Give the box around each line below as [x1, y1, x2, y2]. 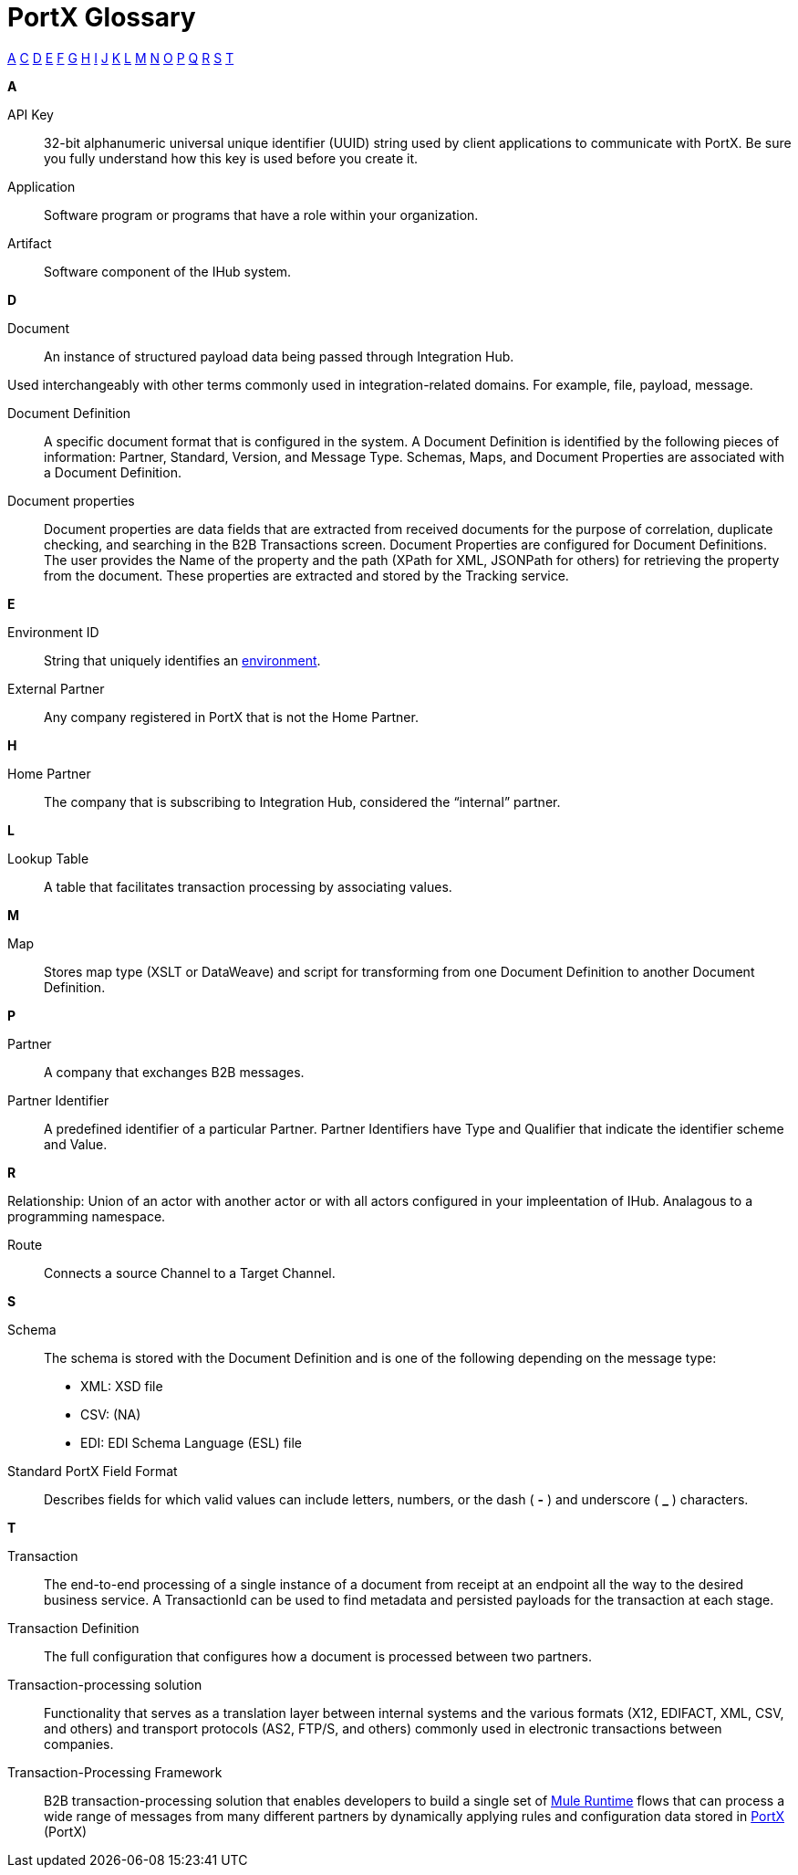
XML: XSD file [80, 1377, 163, 1394]
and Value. [44, 1136, 108, 1152]
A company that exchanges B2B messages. [44, 1063, 305, 1080]
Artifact [7, 235, 52, 251]
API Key [7, 106, 54, 122]
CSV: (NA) [80, 1406, 141, 1422]
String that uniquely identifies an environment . [44, 652, 321, 668]
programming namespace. [7, 1208, 166, 1224]
